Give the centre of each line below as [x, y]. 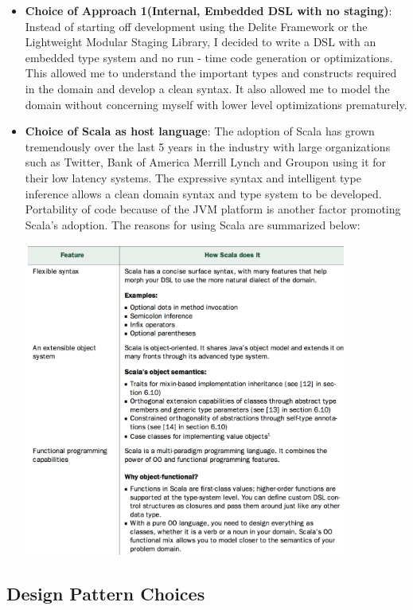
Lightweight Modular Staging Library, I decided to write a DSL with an [201, 42]
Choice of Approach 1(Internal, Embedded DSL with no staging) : [208, 10]
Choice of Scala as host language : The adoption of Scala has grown [200, 131]
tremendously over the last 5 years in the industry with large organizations [208, 146]
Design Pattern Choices [106, 594]
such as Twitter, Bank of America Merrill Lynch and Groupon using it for [206, 162]
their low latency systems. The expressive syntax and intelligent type [193, 177]
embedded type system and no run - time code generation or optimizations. [209, 57]
